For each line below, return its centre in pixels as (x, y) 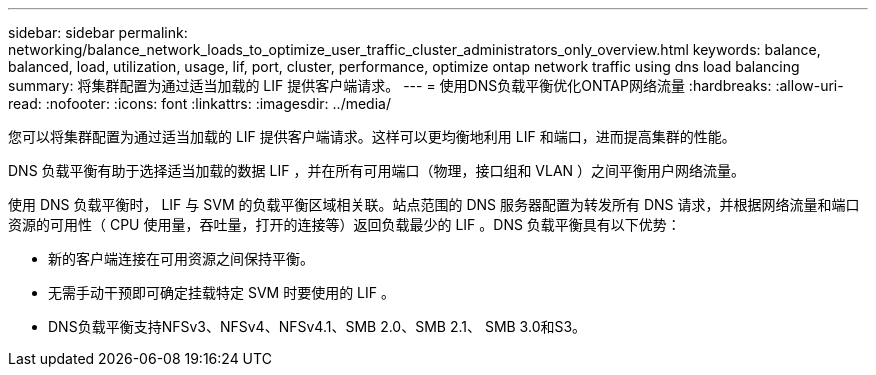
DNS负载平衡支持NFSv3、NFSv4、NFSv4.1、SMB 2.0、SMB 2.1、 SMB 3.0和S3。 (317, 326)
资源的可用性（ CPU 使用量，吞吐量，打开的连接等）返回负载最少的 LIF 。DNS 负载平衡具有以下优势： (344, 224)
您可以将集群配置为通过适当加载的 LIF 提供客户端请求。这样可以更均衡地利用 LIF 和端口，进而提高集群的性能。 (372, 136)
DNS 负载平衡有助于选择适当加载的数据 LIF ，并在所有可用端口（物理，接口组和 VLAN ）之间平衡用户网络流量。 (377, 170)
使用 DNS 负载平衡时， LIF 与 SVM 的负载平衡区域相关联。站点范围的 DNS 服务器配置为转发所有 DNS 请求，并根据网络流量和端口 (434, 204)
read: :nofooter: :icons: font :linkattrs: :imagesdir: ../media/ (199, 103)
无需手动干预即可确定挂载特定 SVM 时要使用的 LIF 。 (221, 292)
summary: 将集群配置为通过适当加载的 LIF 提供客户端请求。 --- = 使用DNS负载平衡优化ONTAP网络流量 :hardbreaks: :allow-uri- (426, 85)
